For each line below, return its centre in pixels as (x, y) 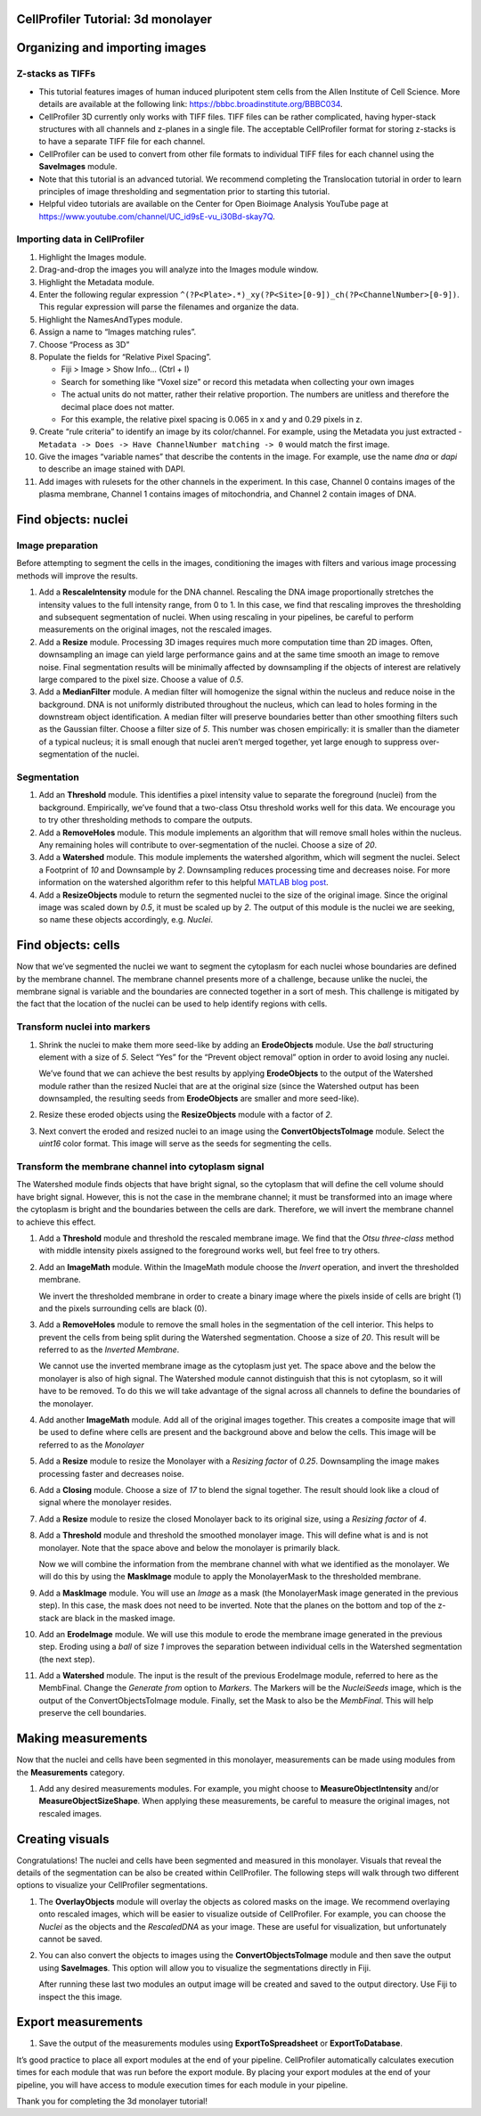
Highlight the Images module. (93, 257)
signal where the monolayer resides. (106, 1503)
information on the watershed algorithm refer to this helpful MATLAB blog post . (183, 882)
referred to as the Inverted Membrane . (109, 1349)
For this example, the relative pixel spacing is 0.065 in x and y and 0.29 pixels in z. (212, 419)
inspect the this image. (81, 1997)
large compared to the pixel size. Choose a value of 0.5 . (141, 679)
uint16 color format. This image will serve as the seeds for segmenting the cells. (185, 1144)
